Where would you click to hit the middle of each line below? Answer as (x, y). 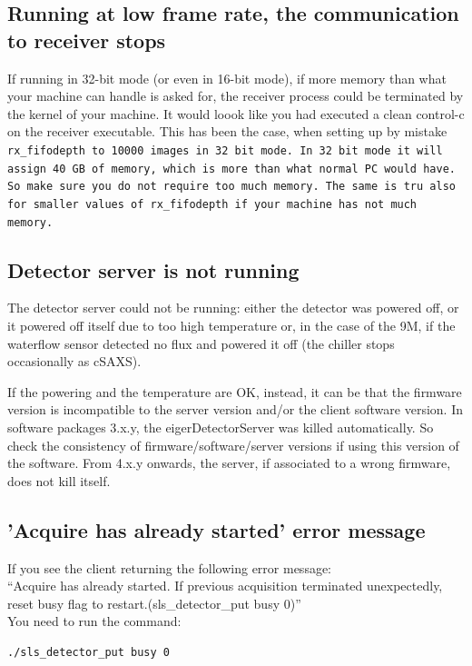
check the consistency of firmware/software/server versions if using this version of (233, 445)
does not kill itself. (59, 480)
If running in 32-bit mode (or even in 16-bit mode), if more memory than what (227, 78)
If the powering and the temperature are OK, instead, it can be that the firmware (235, 391)
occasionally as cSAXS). (74, 361)
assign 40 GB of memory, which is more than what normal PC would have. (231, 169)
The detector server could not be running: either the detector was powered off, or (233, 308)
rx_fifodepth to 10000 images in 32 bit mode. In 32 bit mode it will (225, 150)
